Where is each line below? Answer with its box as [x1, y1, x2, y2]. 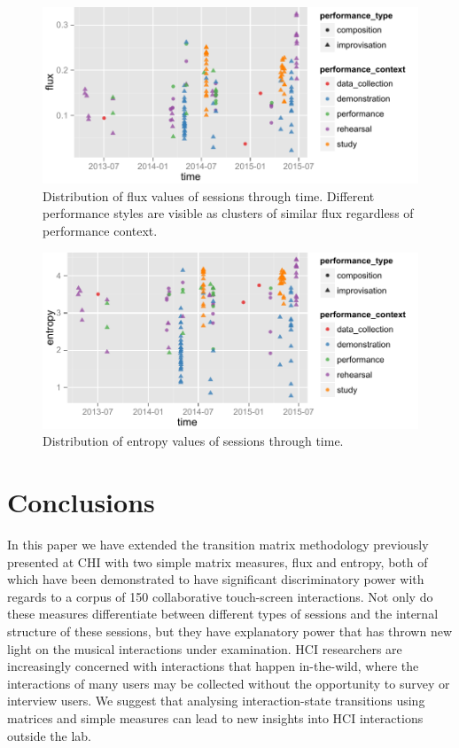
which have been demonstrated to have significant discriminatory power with [7, 570, 424, 588]
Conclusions [7, 484, 155, 520]
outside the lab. [7, 726, 91, 744]
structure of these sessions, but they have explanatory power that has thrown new [7, 622, 452, 640]
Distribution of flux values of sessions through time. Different [43, 186, 375, 205]
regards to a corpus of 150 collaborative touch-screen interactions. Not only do [7, 587, 433, 605]
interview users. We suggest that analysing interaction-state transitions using [7, 691, 425, 710]
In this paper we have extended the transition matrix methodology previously [7, 535, 429, 554]
